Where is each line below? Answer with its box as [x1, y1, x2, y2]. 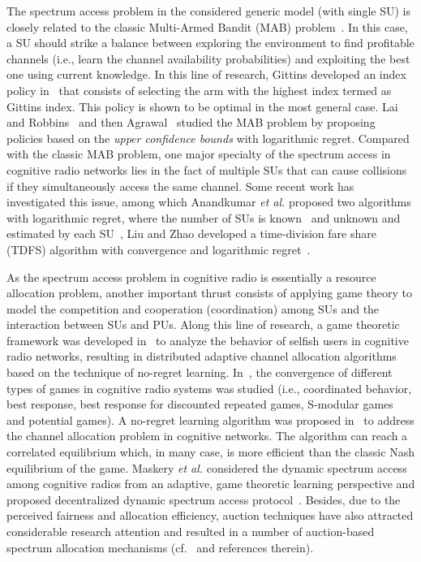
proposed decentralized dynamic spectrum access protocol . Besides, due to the [6, 491, 401, 508]
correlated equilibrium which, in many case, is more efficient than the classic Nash [6, 443, 415, 460]
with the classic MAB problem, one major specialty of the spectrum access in [6, 145, 391, 162]
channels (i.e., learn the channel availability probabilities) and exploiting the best [6, 50, 410, 67]
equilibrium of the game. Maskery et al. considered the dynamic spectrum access [6, 459, 407, 476]
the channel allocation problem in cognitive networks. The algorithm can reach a [6, 427, 408, 444]
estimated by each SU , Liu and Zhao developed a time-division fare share [6, 225, 376, 242]
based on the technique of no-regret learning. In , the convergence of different [6, 364, 393, 381]
